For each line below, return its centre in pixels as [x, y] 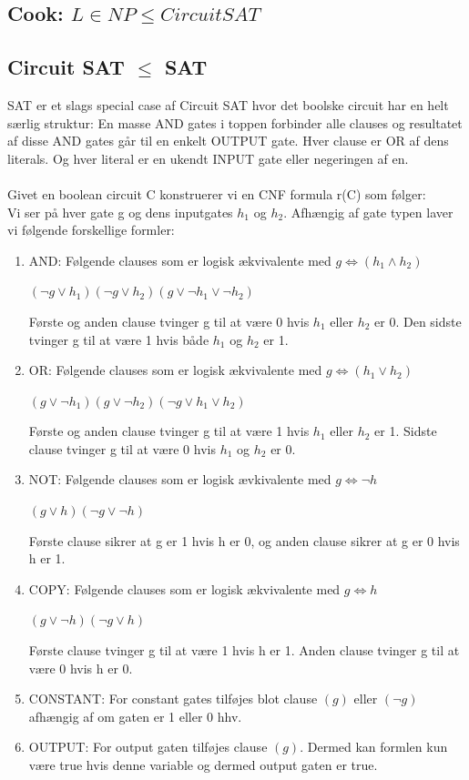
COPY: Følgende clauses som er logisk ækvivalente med [184, 588]
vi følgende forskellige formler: [91, 230]
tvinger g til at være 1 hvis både [119, 339]
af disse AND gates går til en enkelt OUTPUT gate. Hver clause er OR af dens [228, 141]
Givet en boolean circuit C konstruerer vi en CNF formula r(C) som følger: [217, 193]
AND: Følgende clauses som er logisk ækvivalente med [180, 260]
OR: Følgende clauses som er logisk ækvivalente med [175, 370]
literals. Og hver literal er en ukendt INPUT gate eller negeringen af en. [208, 158]
